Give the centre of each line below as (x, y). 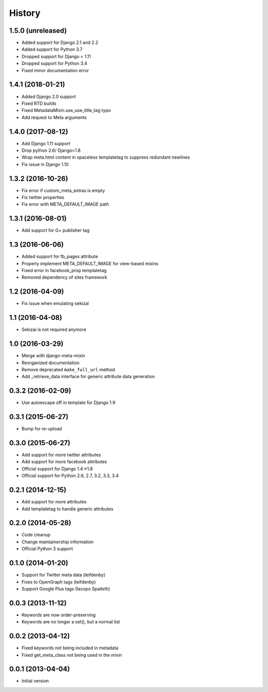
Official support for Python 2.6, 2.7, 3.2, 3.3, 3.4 (70, 476)
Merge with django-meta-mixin (53, 356)
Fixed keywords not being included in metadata (70, 648)
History (25, 13)
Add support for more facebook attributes (64, 462)
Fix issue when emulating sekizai (55, 303)
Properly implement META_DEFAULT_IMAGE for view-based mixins (90, 263)
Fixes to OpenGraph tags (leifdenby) (59, 582)
